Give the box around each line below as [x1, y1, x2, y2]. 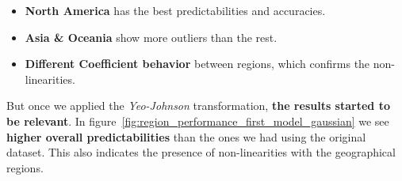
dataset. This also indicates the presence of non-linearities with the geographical [6, 144, 396, 160]
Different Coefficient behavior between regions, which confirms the [25, 55, 370, 72]
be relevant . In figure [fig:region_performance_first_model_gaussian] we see [6, 112, 389, 129]
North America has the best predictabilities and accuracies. [25, 2, 326, 18]
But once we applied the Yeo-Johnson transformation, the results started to [6, 97, 390, 114]
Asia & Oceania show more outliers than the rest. [25, 28, 278, 45]
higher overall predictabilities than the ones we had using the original [6, 128, 366, 145]
